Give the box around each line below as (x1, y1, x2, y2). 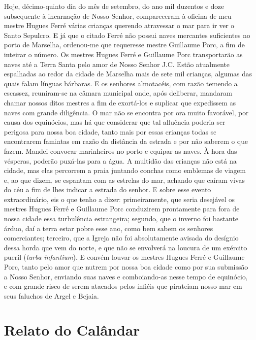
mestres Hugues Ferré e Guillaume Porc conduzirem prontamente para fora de (4, 204, 240, 214)
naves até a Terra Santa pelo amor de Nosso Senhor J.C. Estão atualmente (4, 59, 230, 69)
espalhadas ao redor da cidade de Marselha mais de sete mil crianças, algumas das (4, 68, 252, 79)
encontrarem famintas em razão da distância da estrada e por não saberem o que (4, 136, 248, 146)
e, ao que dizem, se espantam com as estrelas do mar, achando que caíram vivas (4, 174, 245, 185)
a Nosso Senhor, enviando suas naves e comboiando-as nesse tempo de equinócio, (4, 271, 248, 281)
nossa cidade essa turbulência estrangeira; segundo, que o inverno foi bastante (4, 213, 238, 224)
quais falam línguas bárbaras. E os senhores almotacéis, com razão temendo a (4, 78, 238, 88)
